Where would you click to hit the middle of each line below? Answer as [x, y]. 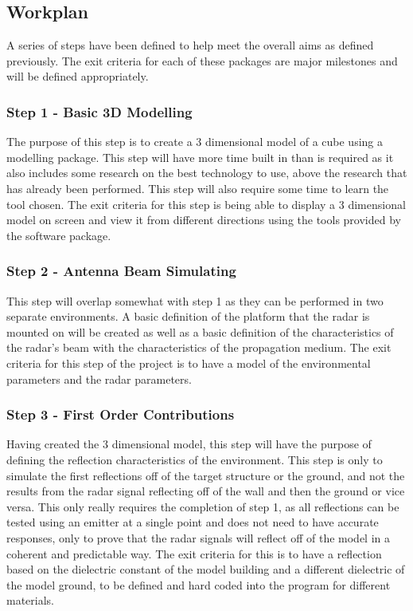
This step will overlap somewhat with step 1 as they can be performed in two [195, 300]
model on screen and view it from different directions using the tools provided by [204, 220]
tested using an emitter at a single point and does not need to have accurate [193, 522]
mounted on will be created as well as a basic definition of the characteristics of [200, 331]
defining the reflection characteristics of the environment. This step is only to [195, 459]
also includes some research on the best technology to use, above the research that [207, 173]
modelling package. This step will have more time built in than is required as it [200, 157]
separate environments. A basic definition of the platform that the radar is [188, 316]
